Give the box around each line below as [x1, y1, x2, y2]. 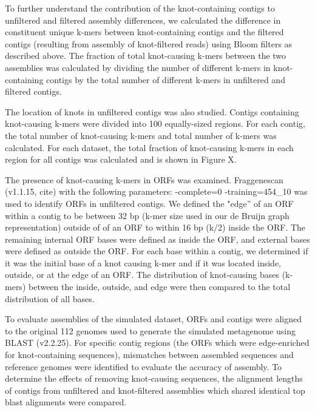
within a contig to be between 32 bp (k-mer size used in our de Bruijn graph [5, 209, 290, 221]
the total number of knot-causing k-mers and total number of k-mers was [5, 129, 277, 141]
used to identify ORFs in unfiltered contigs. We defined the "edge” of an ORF [5, 197, 294, 209]
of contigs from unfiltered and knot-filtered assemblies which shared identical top [5, 383, 305, 396]
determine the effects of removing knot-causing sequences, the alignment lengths [5, 372, 303, 385]
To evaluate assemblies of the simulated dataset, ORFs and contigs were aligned [5, 312, 302, 325]
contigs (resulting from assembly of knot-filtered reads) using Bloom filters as [5, 37, 293, 50]
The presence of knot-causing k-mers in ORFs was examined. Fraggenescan [5, 173, 283, 186]
